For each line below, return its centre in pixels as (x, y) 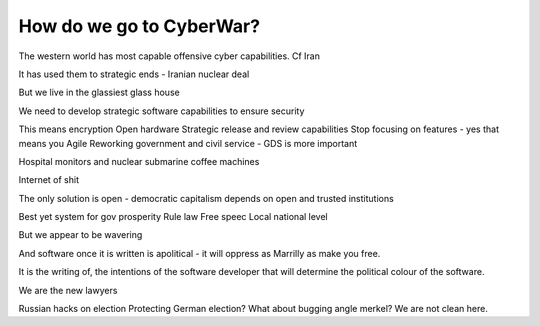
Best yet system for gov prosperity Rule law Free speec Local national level (173, 217)
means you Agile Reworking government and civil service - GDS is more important (188, 143)
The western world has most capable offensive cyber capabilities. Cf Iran (169, 56)
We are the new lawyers (68, 290)
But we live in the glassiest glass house (99, 92)
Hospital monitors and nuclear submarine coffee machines (139, 161)
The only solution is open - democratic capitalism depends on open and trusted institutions (206, 198)
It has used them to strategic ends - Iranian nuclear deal (134, 74)
